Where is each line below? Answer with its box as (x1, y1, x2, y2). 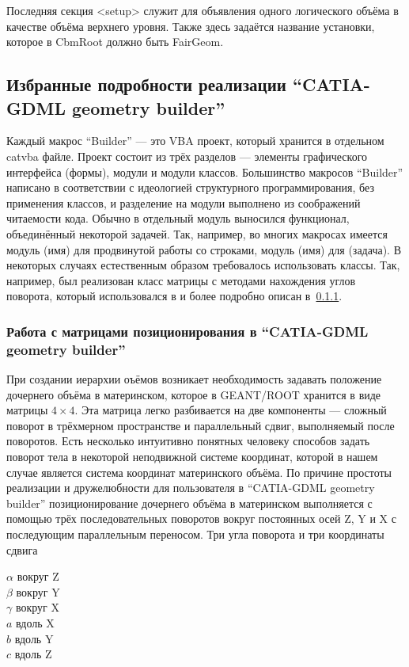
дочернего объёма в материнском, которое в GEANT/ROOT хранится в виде (6, 386, 381, 402)
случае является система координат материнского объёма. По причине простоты (6, 463, 392, 480)
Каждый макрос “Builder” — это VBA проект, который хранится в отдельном (6, 132, 384, 149)
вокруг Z (17, 568, 59, 585)
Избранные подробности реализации (6, 72, 286, 97)
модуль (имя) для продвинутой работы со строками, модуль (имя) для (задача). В (6, 241, 401, 257)
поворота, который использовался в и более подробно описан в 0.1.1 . (6, 288, 343, 304)
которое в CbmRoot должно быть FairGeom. (6, 33, 224, 50)
